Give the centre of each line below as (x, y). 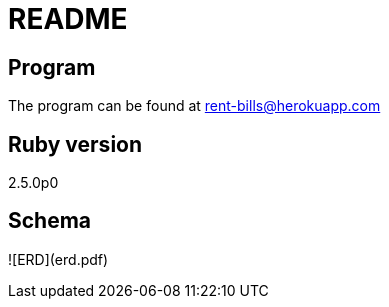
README (68, 19)
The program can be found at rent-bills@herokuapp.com (194, 106)
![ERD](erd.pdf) (58, 259)
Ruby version (75, 144)
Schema (50, 221)
